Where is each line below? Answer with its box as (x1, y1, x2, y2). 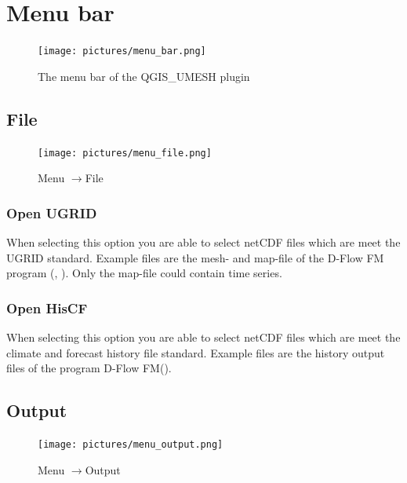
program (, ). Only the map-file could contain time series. (6, 265, 282, 281)
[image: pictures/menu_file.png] (38, 147, 212, 159)
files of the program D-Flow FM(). (6, 360, 172, 376)
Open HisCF (6, 298, 88, 317)
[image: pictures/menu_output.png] (38, 439, 223, 451)
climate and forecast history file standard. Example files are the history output (6, 344, 385, 360)
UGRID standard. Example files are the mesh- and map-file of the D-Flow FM (6, 249, 384, 265)
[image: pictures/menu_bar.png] (38, 46, 206, 57)
